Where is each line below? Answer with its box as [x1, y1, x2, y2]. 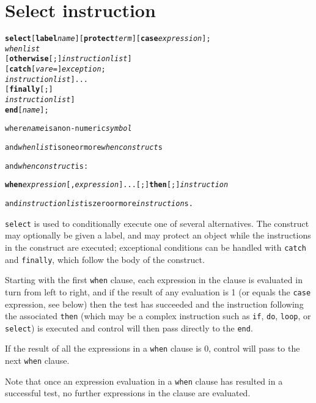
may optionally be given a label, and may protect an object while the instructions [5, 229, 311, 242]
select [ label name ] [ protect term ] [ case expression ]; [5, 34, 211, 43]
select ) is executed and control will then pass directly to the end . [5, 321, 253, 334]
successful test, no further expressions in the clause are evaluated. [5, 386, 251, 399]
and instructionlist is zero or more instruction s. [5, 199, 193, 208]
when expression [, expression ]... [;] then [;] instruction [5, 180, 229, 190]
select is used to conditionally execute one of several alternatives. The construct [5, 216, 309, 229]
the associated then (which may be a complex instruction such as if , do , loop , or [5, 309, 311, 322]
